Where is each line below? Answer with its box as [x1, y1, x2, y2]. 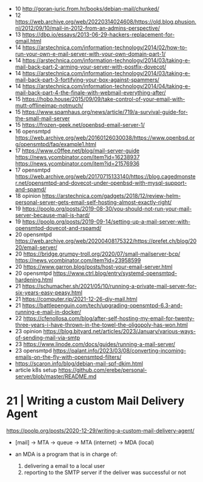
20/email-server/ [15, 244, 58, 251]
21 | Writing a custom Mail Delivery [6, 394, 185, 408]
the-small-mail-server [15, 115, 70, 122]
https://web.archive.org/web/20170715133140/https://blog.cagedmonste [15, 173, 196, 180]
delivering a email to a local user [24, 462, 105, 469]
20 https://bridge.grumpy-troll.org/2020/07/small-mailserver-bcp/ [15, 250, 181, 257]
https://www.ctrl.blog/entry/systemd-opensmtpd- [53, 270, 178, 277]
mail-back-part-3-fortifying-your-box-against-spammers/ [15, 76, 159, 83]
